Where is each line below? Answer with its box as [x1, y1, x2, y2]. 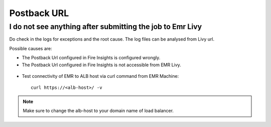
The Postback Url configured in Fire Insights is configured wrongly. [22, 55, 161, 61]
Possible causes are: [9, 45, 52, 51]
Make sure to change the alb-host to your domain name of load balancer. [23, 108, 174, 114]
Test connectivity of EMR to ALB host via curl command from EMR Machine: [22, 73, 179, 79]
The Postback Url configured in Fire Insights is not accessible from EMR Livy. [22, 62, 182, 68]
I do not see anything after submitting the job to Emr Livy [9, 22, 202, 31]
